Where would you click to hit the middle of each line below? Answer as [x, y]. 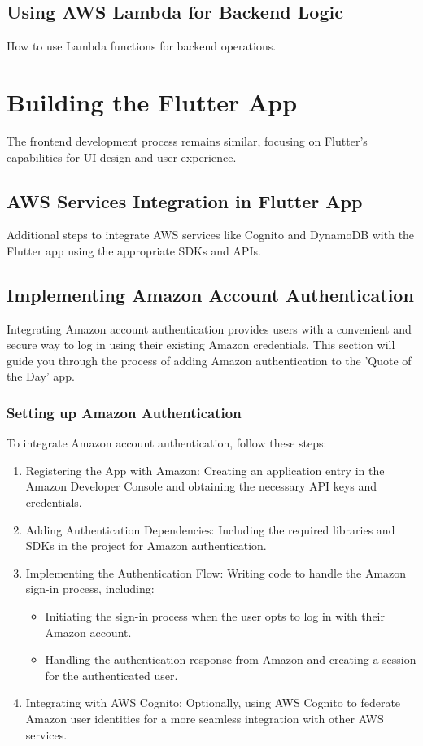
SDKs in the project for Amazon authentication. [146, 545]
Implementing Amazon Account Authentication [210, 294]
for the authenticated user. [111, 675]
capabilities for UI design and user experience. [122, 157]
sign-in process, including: [90, 589]
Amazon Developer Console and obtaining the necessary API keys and [201, 486]
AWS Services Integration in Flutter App [185, 201]
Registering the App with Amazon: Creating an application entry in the [205, 470]
